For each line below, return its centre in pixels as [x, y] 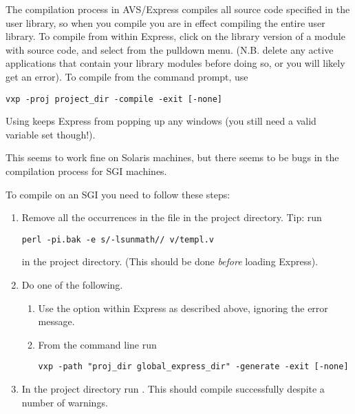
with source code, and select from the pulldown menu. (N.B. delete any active [170, 49]
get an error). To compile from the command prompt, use [127, 76]
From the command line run [97, 344]
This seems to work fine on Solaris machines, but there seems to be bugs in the [172, 157]
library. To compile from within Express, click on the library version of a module [175, 36]
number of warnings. [65, 402]
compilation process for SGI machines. [86, 171]
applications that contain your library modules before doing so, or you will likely [175, 63]
